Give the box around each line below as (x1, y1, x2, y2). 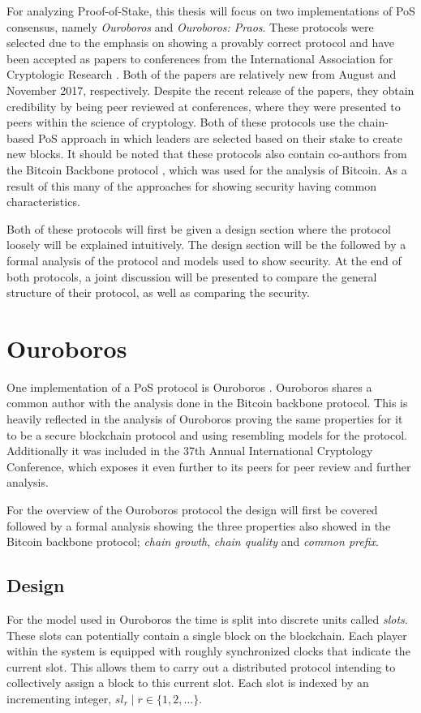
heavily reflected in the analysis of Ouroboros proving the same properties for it (6, 410, 403, 427)
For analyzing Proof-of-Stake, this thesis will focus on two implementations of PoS (6, 2, 415, 19)
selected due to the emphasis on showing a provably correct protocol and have (6, 34, 394, 51)
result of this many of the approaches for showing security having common (6, 177, 376, 194)
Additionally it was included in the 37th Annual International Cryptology (6, 442, 373, 459)
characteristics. (6, 193, 80, 210)
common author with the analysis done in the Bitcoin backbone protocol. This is (6, 394, 408, 411)
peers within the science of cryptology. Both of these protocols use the (6, 114, 355, 131)
